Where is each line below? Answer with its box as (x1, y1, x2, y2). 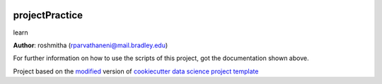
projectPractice (13, 9, 83, 21)
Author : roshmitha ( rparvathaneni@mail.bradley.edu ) (13, 41, 168, 49)
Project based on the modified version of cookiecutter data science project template (13, 67, 259, 76)
